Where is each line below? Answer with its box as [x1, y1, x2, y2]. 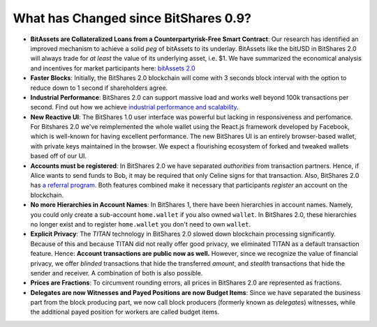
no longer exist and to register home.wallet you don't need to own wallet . [30, 220, 251, 228]
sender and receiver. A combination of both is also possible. [30, 268, 203, 277]
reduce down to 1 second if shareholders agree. [30, 84, 168, 92]
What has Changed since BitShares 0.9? [13, 10, 251, 26]
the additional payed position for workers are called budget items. [30, 307, 220, 317]
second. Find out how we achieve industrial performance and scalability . [30, 103, 239, 112]
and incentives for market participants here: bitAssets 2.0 [30, 63, 195, 73]
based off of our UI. [30, 152, 87, 160]
